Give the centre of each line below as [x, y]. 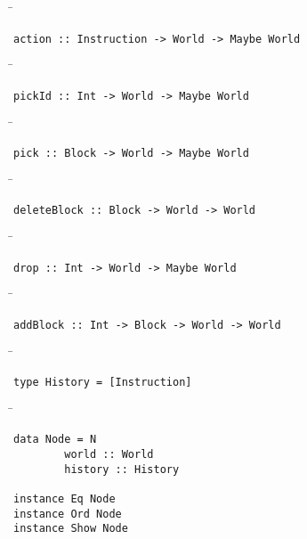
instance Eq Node [65, 498]
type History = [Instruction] [103, 383]
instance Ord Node [68, 514]
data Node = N [55, 440]
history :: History [122, 469]
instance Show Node [71, 529]
